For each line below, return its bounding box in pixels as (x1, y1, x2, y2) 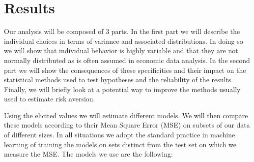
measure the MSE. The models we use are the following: (4, 149, 173, 159)
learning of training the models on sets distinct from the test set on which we (4, 139, 237, 149)
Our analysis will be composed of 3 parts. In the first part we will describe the (4, 26, 240, 36)
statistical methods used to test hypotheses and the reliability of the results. (4, 74, 233, 85)
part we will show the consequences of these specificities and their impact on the (4, 65, 246, 75)
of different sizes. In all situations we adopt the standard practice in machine (4, 130, 235, 140)
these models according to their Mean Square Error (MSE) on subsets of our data (4, 120, 250, 130)
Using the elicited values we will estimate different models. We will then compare (4, 110, 248, 120)
